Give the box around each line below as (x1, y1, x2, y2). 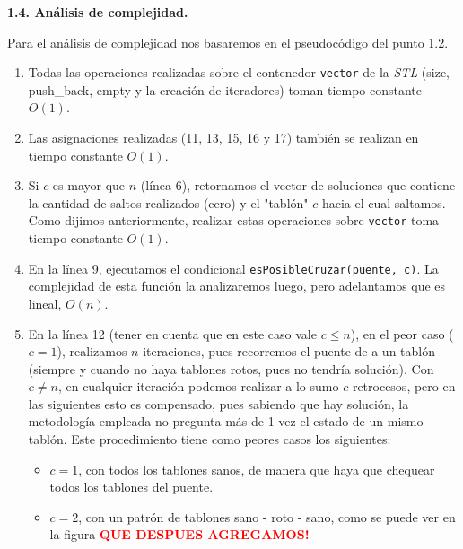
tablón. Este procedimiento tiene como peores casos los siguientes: (28, 430, 391, 449)
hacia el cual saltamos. (321, 193, 446, 212)
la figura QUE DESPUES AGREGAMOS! (49, 525, 310, 544)
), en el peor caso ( (350, 324, 454, 343)
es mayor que (52, 176, 126, 195)
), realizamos (57, 342, 127, 361)
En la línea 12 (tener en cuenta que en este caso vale (28, 324, 317, 343)
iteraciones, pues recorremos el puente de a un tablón (143, 342, 435, 361)
